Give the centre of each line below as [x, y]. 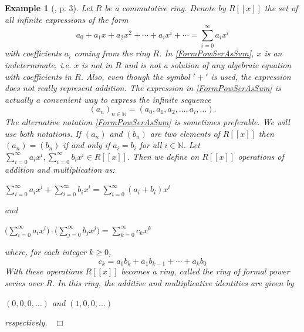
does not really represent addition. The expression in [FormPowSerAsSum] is [143, 88]
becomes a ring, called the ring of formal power [205, 271]
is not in [97, 64]
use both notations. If [43, 133]
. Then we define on [163, 156]
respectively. [26, 322]
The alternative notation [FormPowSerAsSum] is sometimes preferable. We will [147, 122]
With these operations [44, 271]
